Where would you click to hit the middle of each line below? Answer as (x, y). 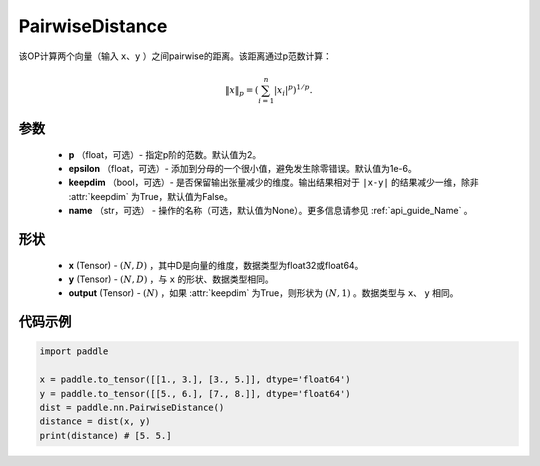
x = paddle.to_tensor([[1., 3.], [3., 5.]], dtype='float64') (195, 379)
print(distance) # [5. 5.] (105, 435)
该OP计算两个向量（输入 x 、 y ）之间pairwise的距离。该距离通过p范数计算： (175, 56)
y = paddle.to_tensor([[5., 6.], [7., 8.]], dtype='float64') (195, 393)
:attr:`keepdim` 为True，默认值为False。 (151, 196)
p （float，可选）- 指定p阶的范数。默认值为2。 (165, 154)
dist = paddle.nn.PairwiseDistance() (132, 407)
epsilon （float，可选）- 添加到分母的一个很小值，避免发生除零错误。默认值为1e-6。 (242, 169)
